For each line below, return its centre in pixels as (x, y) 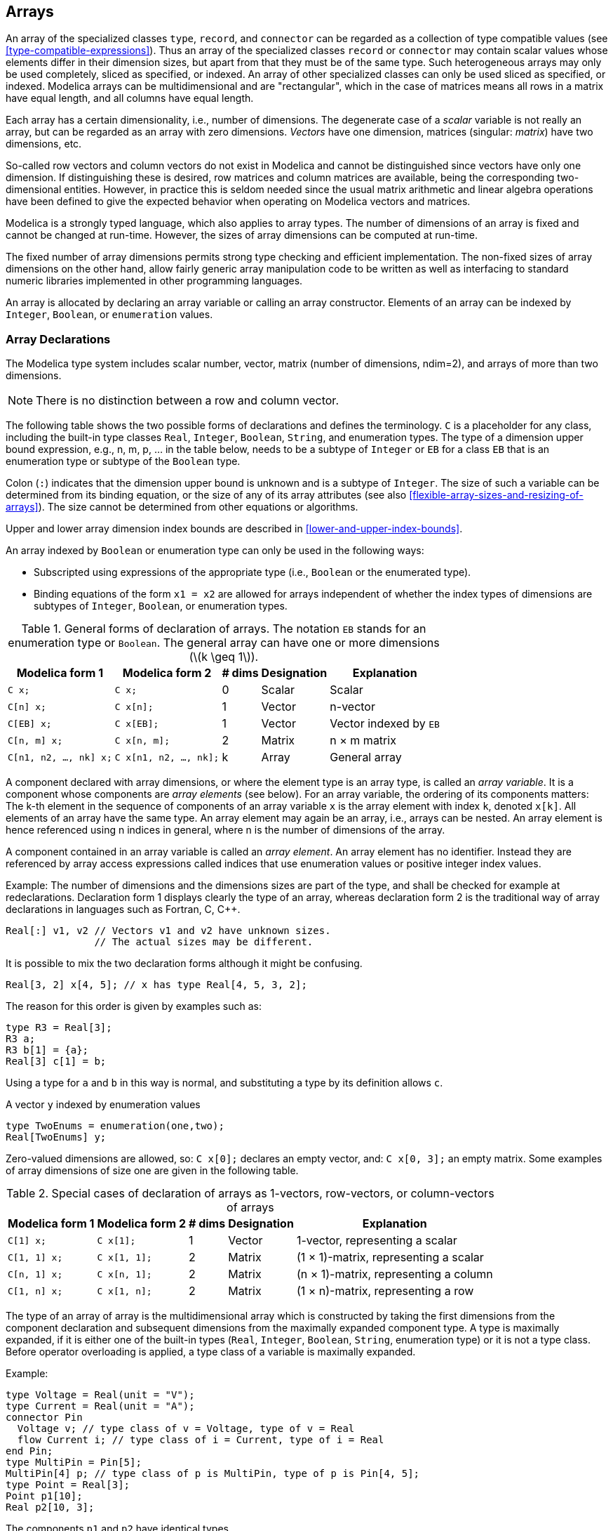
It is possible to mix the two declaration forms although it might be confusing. (184, 964)
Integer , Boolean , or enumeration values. (109, 315)
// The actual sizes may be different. (204, 942)
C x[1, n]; (124, 1291)
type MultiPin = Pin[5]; (74, 1463)
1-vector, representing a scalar (377, 1241)
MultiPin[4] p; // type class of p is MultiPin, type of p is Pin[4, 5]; (213, 1474)
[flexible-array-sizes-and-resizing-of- (496, 495)
